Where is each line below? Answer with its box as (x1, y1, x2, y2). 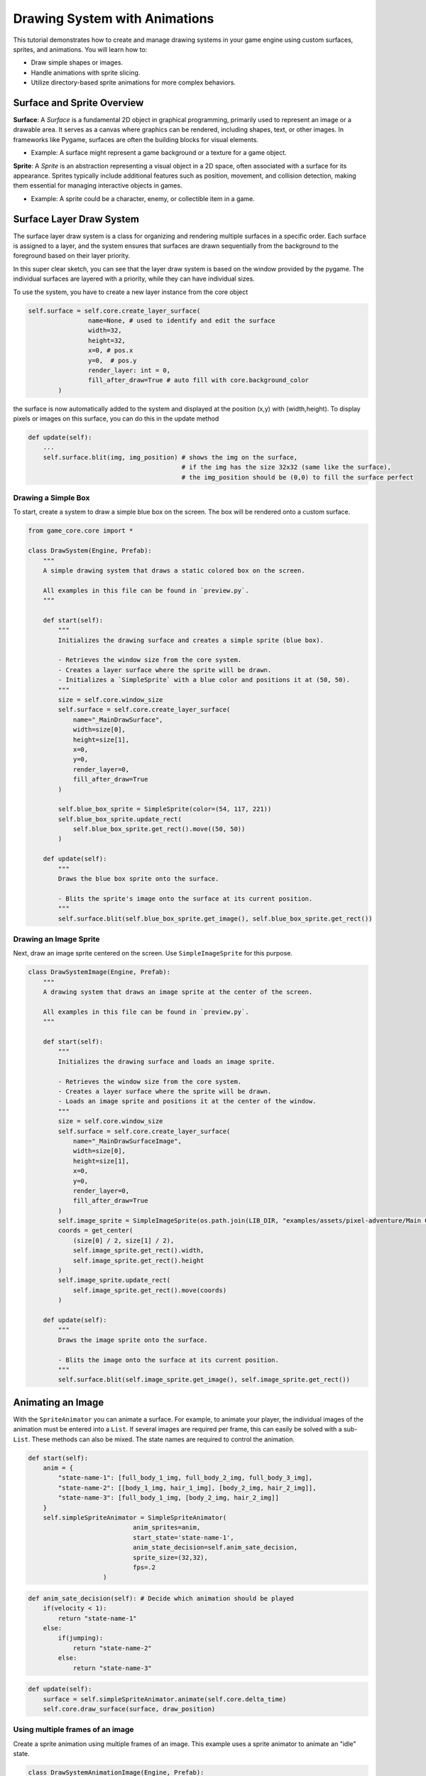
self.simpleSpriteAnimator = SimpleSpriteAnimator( (43, 1513, 227, 1522)
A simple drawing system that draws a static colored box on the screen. (43, 566, 305, 575)
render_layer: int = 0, (87, 366, 170, 374)
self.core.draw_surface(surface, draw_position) (43, 1705, 216, 1713)
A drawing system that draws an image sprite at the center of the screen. (43, 988, 313, 996)
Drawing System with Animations (13, 11, 214, 26)
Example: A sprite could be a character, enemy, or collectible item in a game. (31, 194, 255, 202)
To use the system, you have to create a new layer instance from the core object (13, 288, 248, 296)
